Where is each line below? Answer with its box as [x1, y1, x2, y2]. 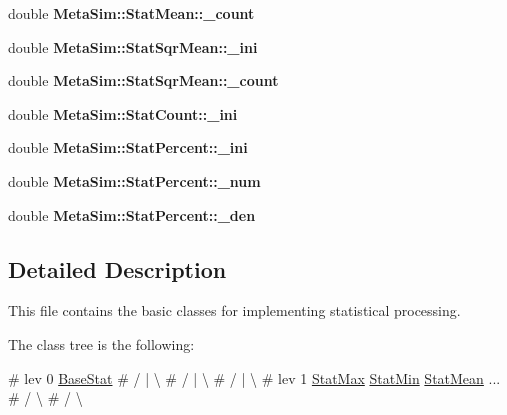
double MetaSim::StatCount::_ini [8, 103, 238, 124]
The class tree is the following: [8, 333, 195, 354]
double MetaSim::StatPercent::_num [8, 170, 261, 191]
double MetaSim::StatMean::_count [8, 3, 255, 23]
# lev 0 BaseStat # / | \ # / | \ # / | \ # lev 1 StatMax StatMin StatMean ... [8, 367, 501, 388]
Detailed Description [8, 253, 227, 284]
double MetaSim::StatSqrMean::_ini [8, 36, 258, 57]
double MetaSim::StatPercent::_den [8, 204, 256, 225]
